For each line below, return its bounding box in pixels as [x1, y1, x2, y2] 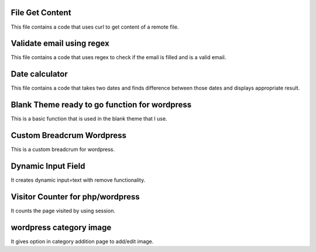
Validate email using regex [11, 39, 109, 49]
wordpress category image [11, 222, 112, 232]
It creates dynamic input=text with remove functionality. [11, 177, 146, 184]
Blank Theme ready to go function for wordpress [11, 100, 192, 110]
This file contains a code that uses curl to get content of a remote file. [11, 23, 179, 30]
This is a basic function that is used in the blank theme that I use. [11, 115, 167, 122]
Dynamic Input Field [11, 161, 85, 171]
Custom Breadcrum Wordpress [11, 130, 127, 140]
